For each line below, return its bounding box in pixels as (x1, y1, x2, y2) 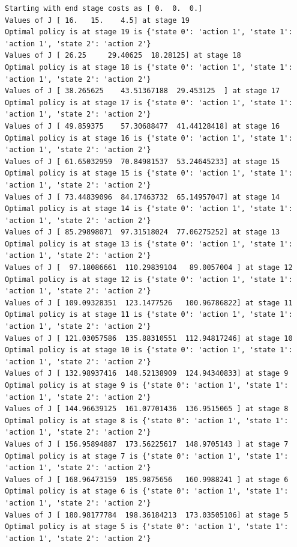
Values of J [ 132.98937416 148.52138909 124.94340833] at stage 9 (5, 369, 289, 378)
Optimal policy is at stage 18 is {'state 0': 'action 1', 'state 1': (5, 63, 293, 72)
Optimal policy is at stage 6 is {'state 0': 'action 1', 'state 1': (5, 487, 289, 496)
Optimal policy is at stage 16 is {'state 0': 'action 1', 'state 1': (5, 133, 293, 142)
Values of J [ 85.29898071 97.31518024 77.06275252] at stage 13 (5, 228, 280, 237)
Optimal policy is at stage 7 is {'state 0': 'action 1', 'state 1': (5, 451, 289, 460)
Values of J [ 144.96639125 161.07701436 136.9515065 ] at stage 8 (5, 405, 289, 414)
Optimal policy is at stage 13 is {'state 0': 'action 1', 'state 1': (5, 239, 293, 248)
